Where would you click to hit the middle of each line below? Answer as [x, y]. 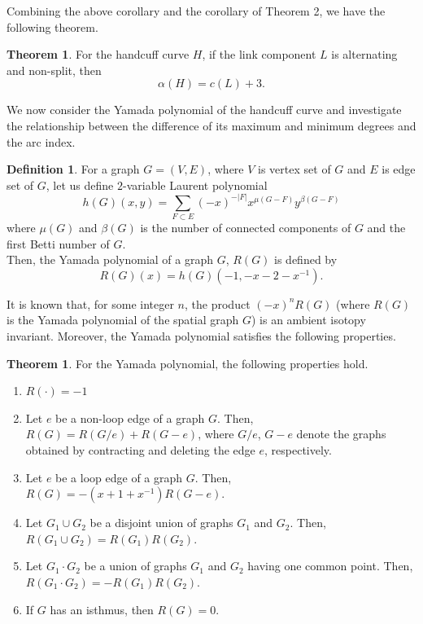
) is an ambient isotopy [308, 320]
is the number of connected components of [246, 228]
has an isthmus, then [102, 609]
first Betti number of [58, 243]
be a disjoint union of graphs [161, 523]
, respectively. [298, 450]
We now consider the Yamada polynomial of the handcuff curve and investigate [204, 110]
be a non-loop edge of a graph [130, 417]
